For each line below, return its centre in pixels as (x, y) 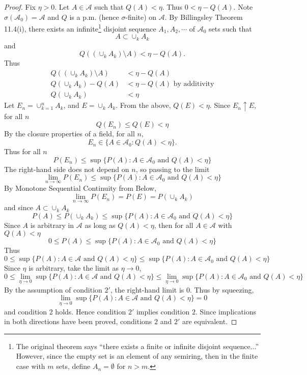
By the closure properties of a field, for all (69, 134)
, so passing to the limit (173, 169)
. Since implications (226, 311)
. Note (243, 7)
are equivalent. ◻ (210, 321)
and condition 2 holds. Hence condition (65, 311)
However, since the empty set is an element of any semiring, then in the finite (137, 356)
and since (19, 207)
